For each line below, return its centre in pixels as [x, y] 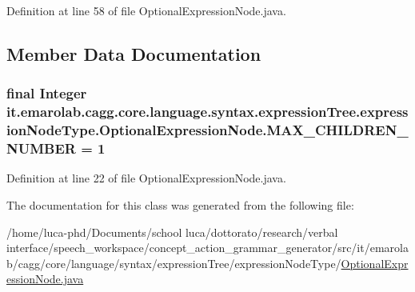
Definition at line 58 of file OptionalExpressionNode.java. [146, 10]
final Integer [47, 93]
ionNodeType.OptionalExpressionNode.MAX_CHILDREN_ [207, 130]
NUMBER [41, 148]
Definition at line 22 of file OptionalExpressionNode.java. [146, 178]
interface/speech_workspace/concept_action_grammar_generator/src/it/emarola [207, 248]
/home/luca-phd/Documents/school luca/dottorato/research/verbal [172, 232]
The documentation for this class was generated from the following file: [180, 204]
